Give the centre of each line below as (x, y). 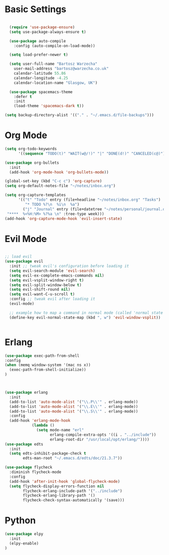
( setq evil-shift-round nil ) (40, 290)
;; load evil (18, 257)
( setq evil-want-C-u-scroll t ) (42, 294)
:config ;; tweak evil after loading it (52, 299)
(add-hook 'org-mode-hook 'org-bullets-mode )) (59, 172)
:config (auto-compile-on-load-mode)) (54, 46)
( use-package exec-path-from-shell (42, 356)
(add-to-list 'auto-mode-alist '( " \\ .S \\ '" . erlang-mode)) (74, 411)
